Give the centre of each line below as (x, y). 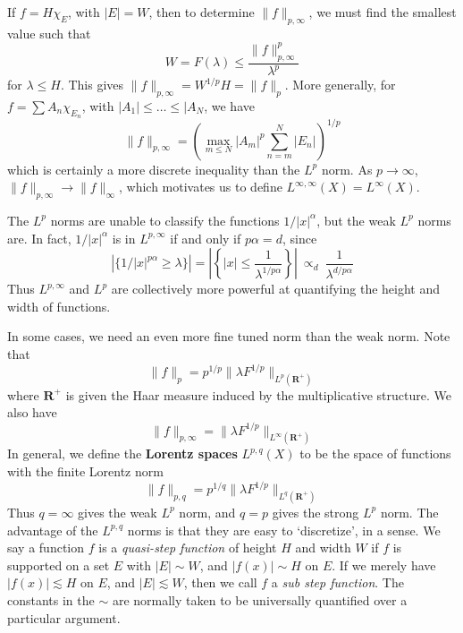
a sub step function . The (337, 582)
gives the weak (118, 512)
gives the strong (316, 512)
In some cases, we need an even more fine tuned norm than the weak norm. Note (229, 336)
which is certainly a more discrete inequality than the (154, 169)
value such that (49, 33)
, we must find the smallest (383, 12)
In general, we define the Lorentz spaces (122, 453)
